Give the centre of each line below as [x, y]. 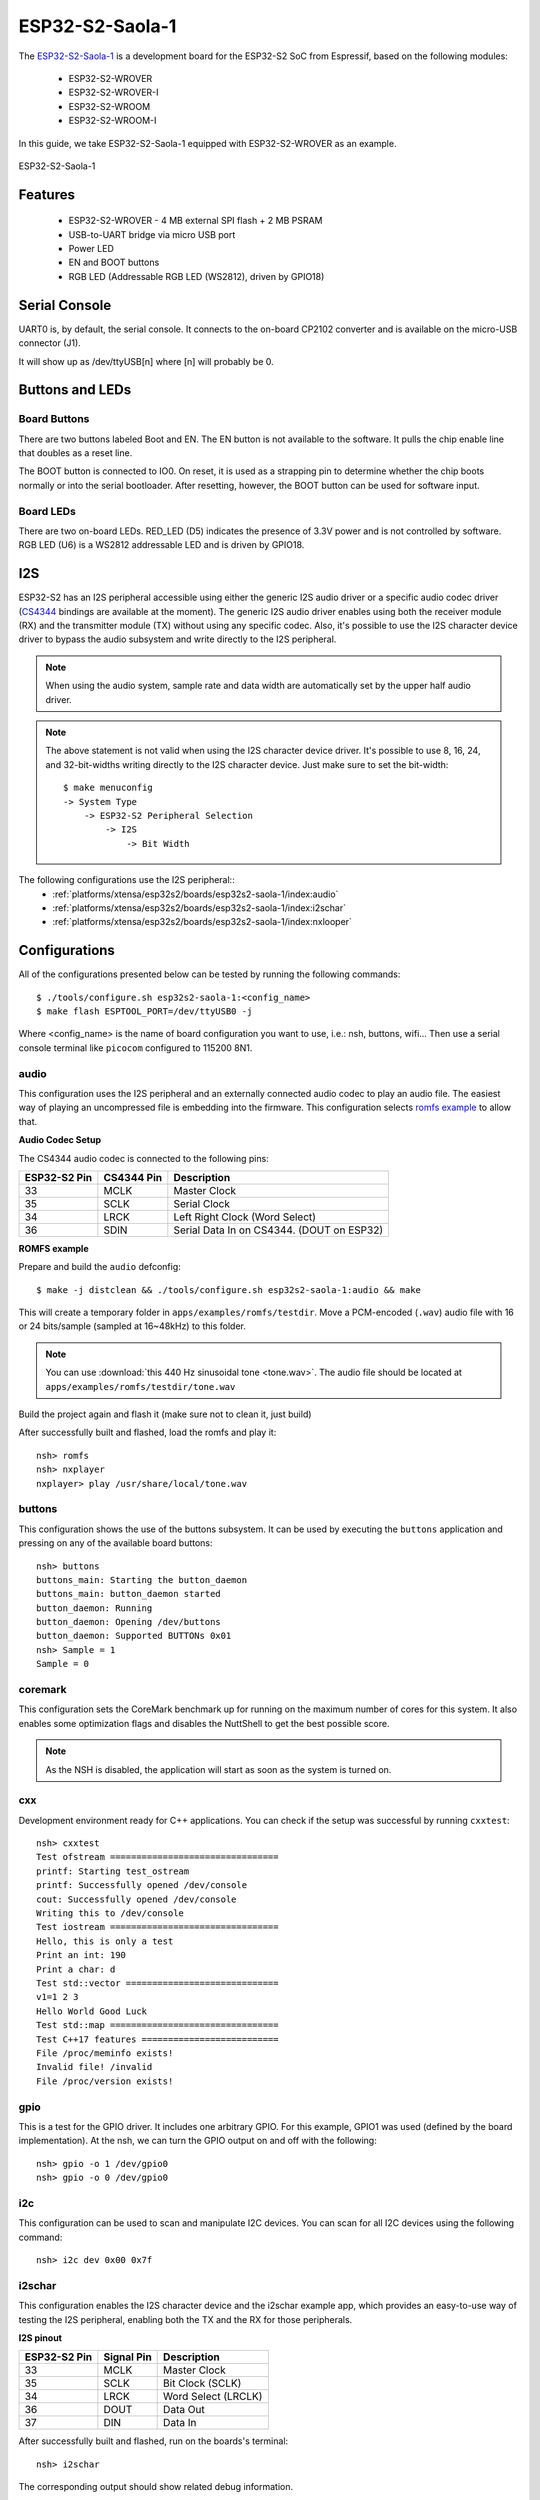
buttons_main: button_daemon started [129, 1594]
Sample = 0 [63, 1664]
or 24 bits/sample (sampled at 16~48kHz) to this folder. [132, 1326]
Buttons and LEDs [75, 390]
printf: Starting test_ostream [113, 1871]
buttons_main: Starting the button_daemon [142, 1579]
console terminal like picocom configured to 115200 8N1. [135, 1047]
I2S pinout [40, 2337]
